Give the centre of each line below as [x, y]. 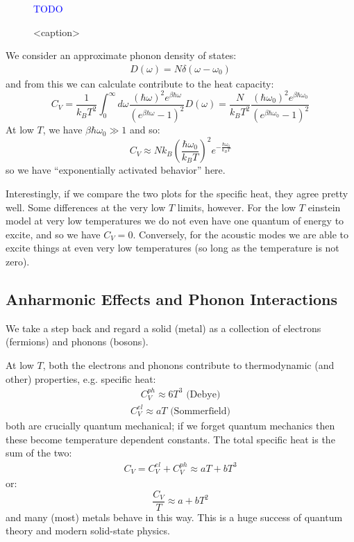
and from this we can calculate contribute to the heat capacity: [140, 83]
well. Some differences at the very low [86, 207]
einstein [324, 207]
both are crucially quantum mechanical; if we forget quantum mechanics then [170, 425]
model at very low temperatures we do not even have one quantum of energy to [175, 221]
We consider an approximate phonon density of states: [121, 55]
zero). [18, 261]
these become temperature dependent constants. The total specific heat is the [170, 439]
